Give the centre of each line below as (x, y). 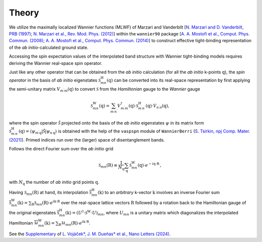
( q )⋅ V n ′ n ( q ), (158, 106)
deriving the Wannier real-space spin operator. (56, 63)
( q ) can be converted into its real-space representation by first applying (179, 81)
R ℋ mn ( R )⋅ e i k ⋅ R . (74, 223)
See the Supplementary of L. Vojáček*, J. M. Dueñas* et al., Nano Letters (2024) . (90, 234)
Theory (24, 13)
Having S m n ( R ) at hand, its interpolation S (50, 193)
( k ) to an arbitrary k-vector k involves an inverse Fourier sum (159, 192)
